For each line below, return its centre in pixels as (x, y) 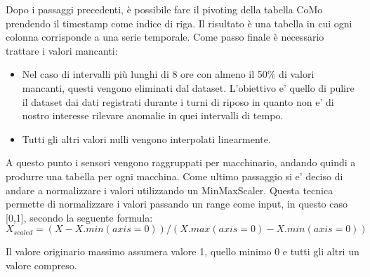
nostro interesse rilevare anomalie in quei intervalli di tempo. (153, 115)
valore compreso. (41, 265)
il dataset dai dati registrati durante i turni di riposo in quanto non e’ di (178, 101)
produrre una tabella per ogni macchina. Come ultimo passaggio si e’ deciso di (174, 176)
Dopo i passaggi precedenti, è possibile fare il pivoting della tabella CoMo (164, 9)
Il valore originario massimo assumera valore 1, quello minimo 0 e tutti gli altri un (183, 251)
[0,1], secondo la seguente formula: (79, 217)
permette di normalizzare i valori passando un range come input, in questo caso (177, 204)
